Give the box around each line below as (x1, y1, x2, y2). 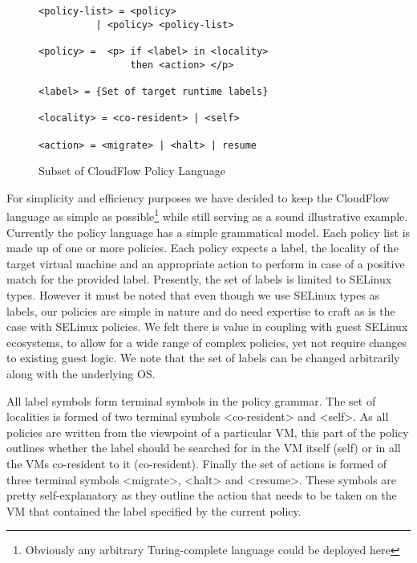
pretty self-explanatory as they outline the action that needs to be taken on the (6, 487, 397, 504)
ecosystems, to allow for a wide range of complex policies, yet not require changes (6, 333, 407, 350)
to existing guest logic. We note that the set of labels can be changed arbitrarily (6, 349, 400, 366)
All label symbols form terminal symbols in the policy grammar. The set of (6, 392, 376, 409)
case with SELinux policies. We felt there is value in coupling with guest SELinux (6, 318, 408, 335)
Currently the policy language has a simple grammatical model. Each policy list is (6, 223, 411, 240)
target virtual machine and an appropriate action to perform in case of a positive (6, 255, 405, 271)
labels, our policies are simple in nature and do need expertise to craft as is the (6, 302, 395, 319)
